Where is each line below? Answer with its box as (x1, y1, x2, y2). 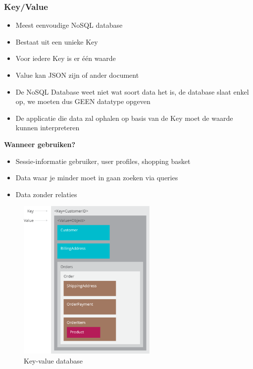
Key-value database (24, 355, 83, 366)
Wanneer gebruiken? (4, 139, 76, 149)
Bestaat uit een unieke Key (15, 36, 98, 47)
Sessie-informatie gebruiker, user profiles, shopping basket (15, 156, 191, 166)
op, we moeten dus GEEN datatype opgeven (15, 96, 151, 106)
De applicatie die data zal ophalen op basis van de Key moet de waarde (15, 112, 233, 123)
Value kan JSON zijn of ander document (15, 70, 139, 80)
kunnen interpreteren (15, 122, 80, 133)
